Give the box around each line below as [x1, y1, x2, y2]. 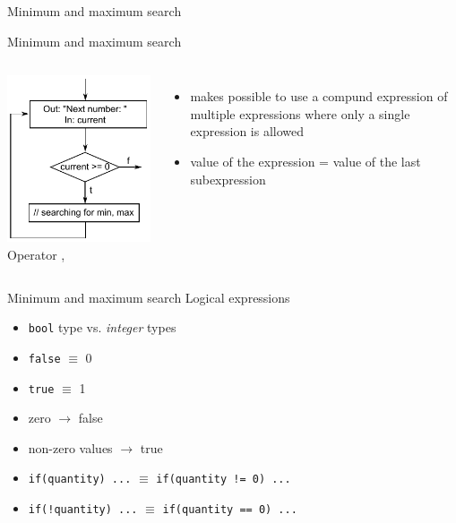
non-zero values [28, 438, 113, 457]
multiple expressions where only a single [190, 104, 410, 123]
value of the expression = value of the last [190, 151, 421, 170]
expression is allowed [190, 122, 305, 141]
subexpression [190, 169, 266, 188]
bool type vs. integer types [28, 318, 176, 337]
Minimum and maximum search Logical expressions [7, 287, 290, 306]
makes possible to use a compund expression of [190, 87, 448, 106]
